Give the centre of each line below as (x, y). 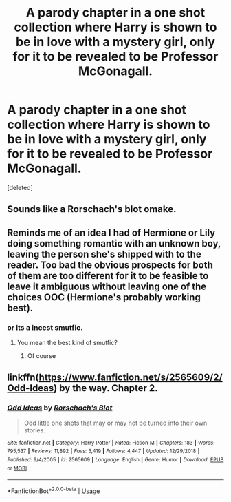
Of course (42, 356)
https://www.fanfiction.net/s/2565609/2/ (131, 378)
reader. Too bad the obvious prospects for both (110, 265)
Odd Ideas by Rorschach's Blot (60, 408)
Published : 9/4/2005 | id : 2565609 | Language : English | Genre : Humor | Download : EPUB (115, 460)
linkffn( (23, 378)
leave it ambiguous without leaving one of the (107, 286)
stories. (35, 430)
